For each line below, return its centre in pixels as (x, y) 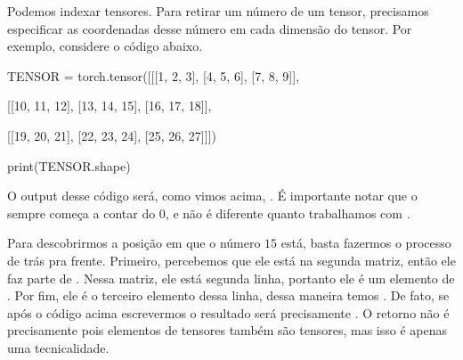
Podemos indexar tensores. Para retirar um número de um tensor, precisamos (218, 11)
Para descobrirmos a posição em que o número (134, 243)
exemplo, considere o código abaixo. (105, 46)
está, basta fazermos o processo (366, 243)
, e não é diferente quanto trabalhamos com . (288, 213)
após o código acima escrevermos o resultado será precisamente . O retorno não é (228, 312)
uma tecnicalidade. (58, 347)
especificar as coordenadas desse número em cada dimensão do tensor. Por (210, 28)
